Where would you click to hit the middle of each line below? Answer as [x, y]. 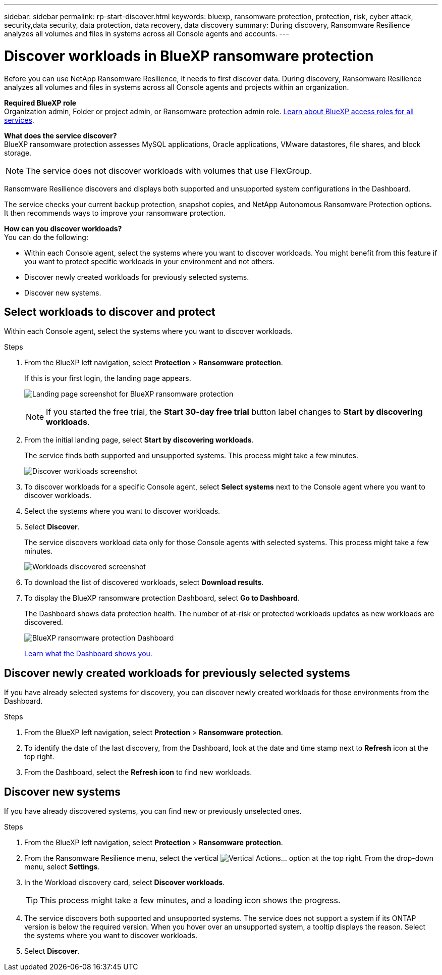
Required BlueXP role [40, 103]
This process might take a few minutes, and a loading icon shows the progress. [190, 900]
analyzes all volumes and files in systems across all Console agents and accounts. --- [147, 34]
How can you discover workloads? [63, 228]
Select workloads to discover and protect [110, 312]
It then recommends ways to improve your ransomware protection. [115, 213]
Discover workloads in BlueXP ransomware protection [189, 56]
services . [19, 120]
